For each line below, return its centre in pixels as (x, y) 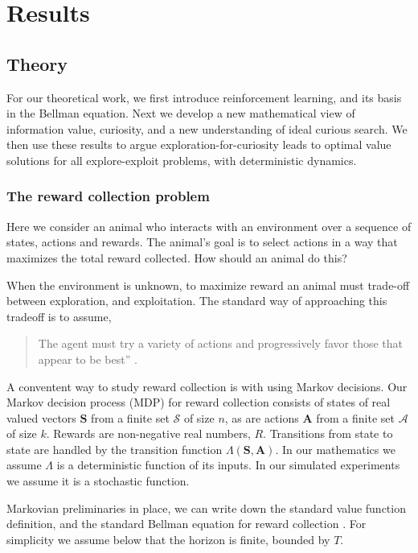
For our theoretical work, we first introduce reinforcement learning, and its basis (204, 97)
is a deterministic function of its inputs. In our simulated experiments (228, 465)
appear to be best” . (88, 359)
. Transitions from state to (328, 433)
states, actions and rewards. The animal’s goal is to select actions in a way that (202, 242)
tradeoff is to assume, (59, 316)
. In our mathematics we (335, 449)
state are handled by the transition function (115, 449)
